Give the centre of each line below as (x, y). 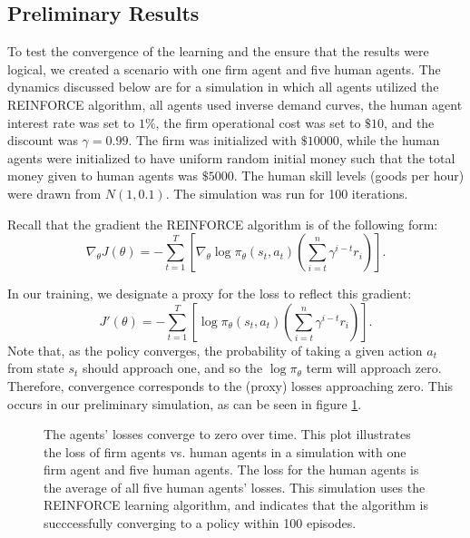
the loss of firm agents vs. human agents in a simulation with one (225, 451)
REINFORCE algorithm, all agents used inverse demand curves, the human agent (235, 104)
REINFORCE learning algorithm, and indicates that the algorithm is (236, 505)
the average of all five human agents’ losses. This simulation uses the (235, 487)
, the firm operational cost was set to (258, 122)
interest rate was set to (71, 122)
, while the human (389, 140)
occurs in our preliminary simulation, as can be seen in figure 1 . (185, 403)
